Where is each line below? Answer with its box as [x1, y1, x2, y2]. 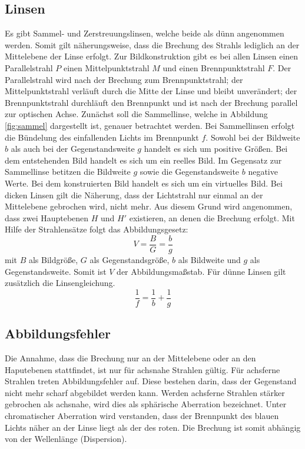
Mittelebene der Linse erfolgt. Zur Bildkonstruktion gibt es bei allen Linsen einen [5, 50, 299, 62]
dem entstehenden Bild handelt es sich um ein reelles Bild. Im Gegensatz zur [5, 154, 282, 166]
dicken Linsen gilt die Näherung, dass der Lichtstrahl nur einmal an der [5, 188, 263, 201]
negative [248, 165, 278, 178]
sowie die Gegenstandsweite [140, 165, 240, 178]
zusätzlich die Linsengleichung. [5, 277, 115, 289]
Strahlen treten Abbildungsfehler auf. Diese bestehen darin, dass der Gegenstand [5, 375, 297, 387]
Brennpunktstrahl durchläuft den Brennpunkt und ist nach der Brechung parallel [5, 96, 298, 108]
